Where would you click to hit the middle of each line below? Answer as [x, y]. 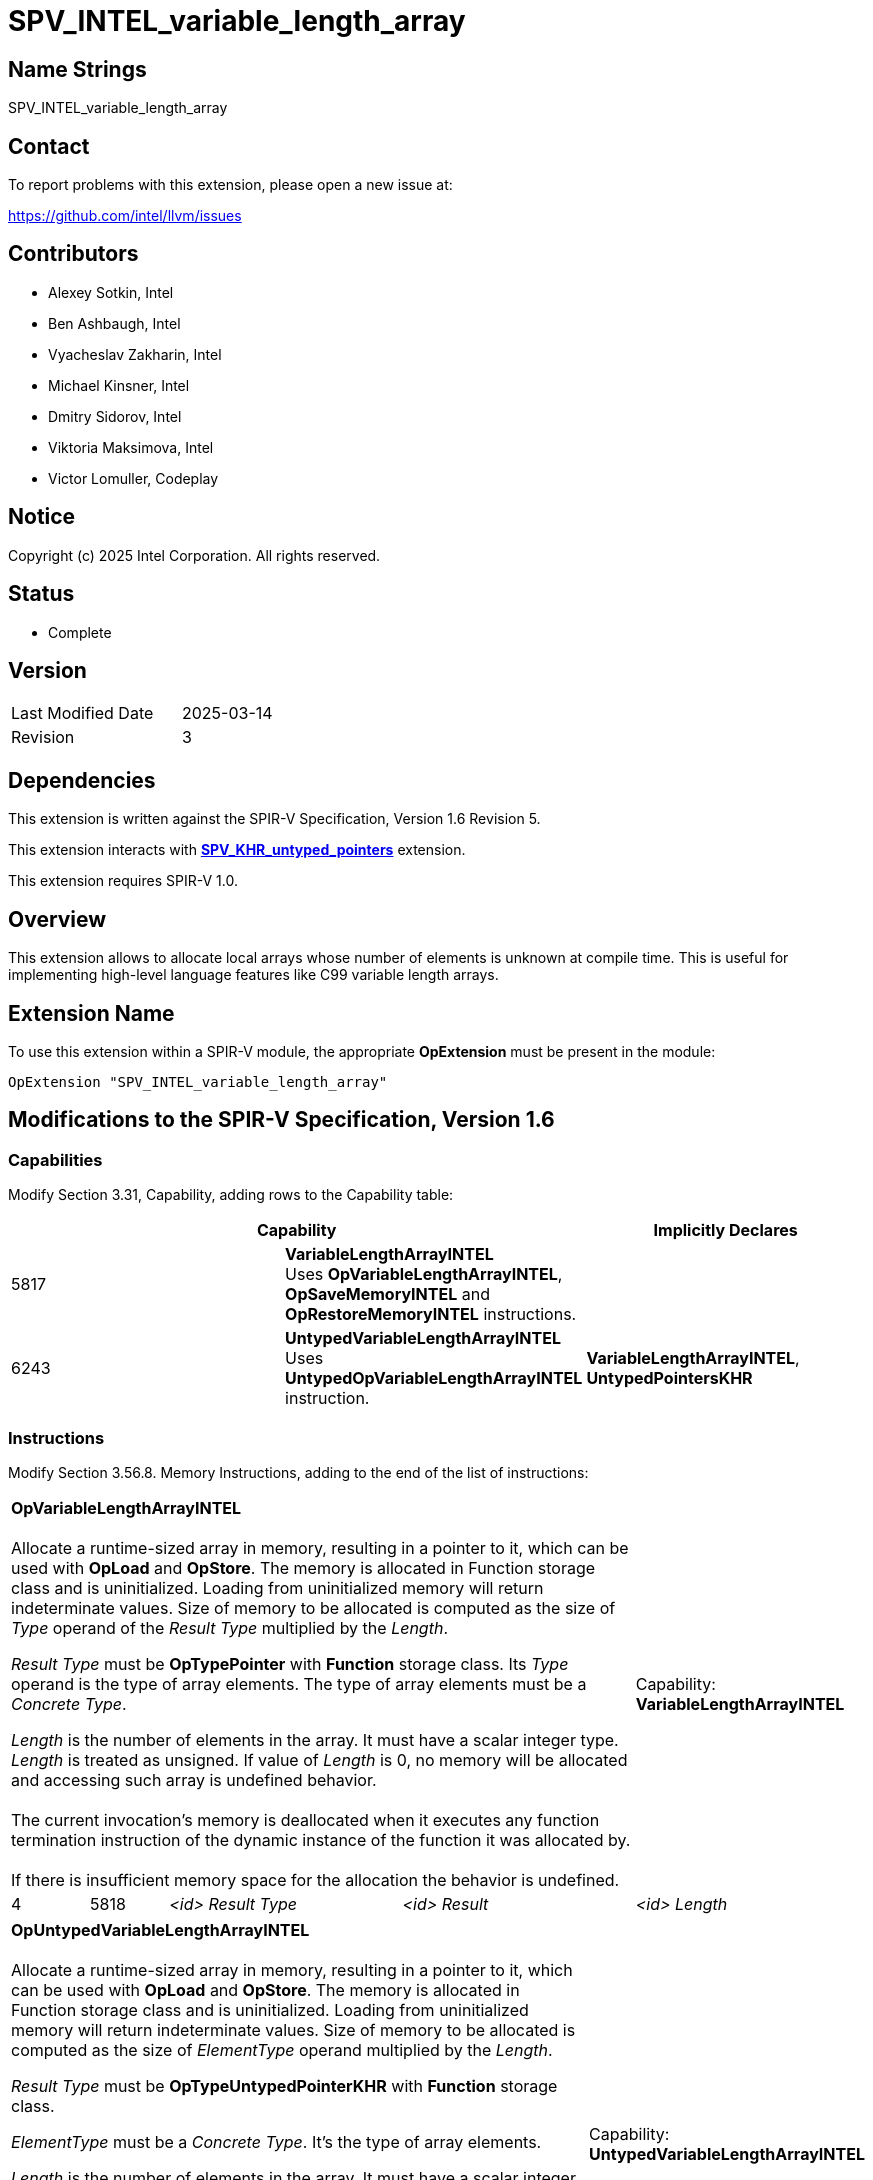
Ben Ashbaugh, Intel [114, 323]
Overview [57, 919]
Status [41, 594]
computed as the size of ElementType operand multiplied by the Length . [282, 2049]
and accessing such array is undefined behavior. [194, 1779]
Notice [42, 517]
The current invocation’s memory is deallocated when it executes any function [305, 1819]
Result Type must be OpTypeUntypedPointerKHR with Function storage [284, 2085]
